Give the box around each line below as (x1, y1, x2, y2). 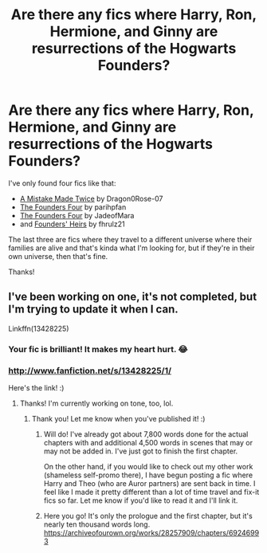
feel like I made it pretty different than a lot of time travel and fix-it (43, 487, 260, 496)
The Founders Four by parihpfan (19, 202, 127, 212)
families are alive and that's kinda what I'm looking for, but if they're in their (8, 243, 255, 253)
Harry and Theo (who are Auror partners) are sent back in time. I (43, 478, 256, 488)
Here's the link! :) (8, 382, 65, 392)
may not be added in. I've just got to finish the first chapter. (43, 446, 238, 456)
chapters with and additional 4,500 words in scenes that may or (43, 437, 253, 447)
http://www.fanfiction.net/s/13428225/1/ (8, 365, 172, 376)
